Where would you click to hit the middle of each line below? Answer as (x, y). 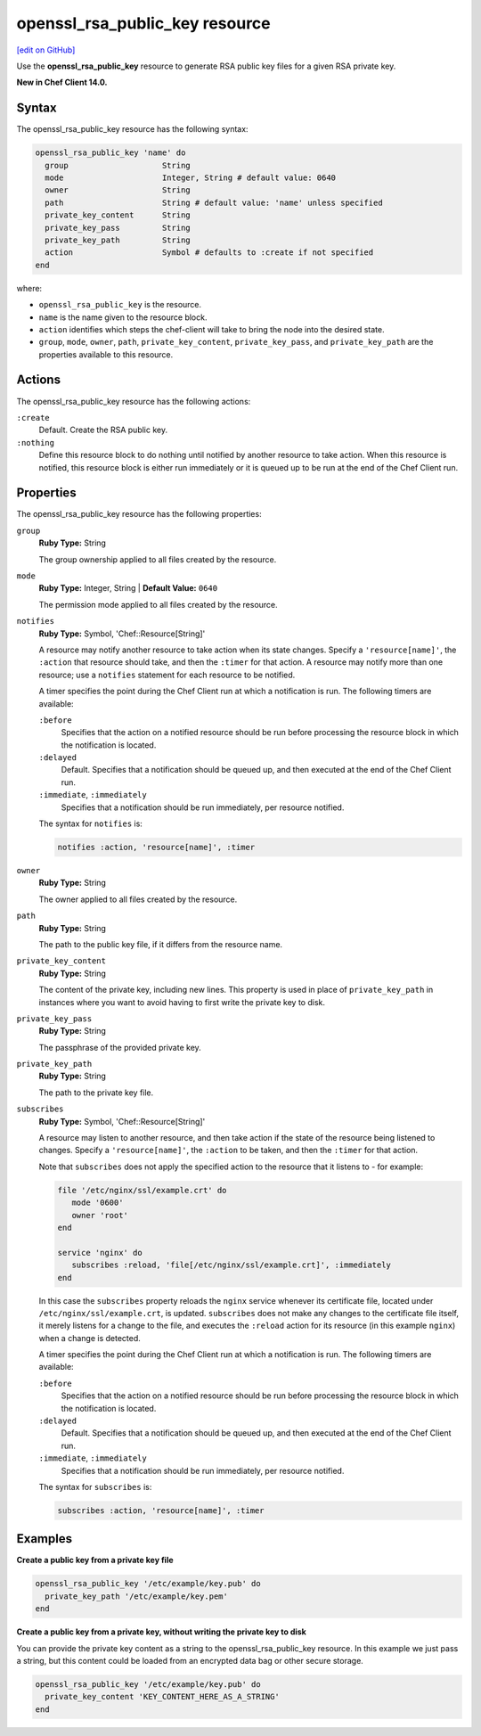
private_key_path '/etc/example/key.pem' (137, 1596)
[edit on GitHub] (46, 50)
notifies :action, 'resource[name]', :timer (156, 848)
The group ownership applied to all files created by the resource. (158, 559)
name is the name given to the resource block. (123, 317)
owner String (118, 190)
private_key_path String (118, 240)
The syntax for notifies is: (90, 823)
